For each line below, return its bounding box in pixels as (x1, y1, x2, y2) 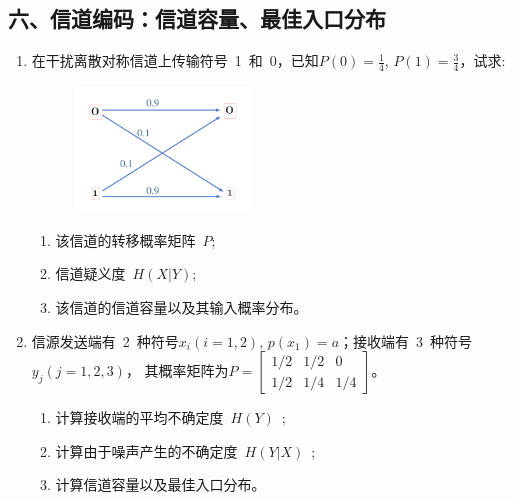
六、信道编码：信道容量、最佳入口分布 (8, 3, 386, 34)
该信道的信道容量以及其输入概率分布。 (55, 296, 308, 317)
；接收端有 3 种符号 (339, 330, 473, 351)
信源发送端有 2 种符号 (31, 330, 179, 351)
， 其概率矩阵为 (125, 360, 229, 381)
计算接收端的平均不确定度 (55, 407, 224, 428)
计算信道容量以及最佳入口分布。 (55, 474, 266, 495)
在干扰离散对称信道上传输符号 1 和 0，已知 (31, 50, 319, 71)
